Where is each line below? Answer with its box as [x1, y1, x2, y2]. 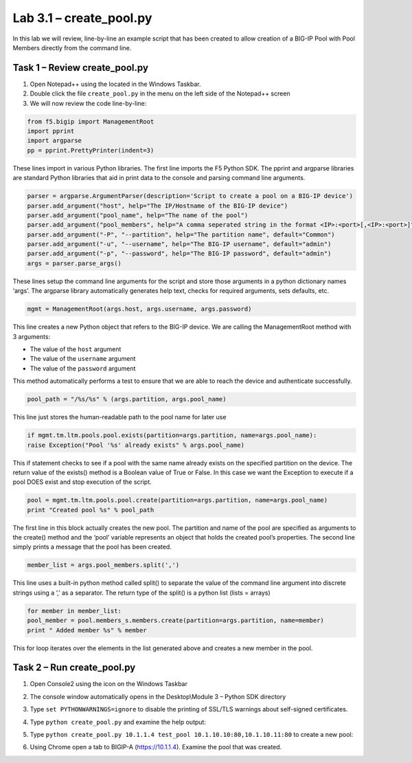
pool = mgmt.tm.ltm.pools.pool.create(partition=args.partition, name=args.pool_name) [27, 496, 328, 505]
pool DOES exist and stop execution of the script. [12, 478, 152, 486]
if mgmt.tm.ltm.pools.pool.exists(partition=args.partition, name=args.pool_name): [27, 432, 317, 439]
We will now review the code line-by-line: [30, 99, 147, 107]
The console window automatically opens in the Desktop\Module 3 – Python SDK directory [30, 692, 286, 700]
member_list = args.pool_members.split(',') [27, 561, 180, 569]
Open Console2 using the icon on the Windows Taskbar [30, 680, 188, 688]
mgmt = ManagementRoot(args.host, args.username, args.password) [27, 305, 252, 313]
